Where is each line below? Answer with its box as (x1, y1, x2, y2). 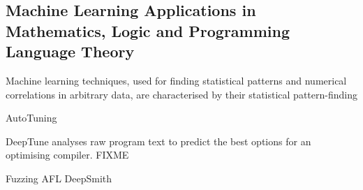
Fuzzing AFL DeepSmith (6, 170, 112, 185)
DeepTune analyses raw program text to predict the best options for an (6, 133, 311, 148)
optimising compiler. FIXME (6, 147, 129, 162)
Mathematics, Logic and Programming (6, 20, 290, 41)
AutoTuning (6, 110, 57, 125)
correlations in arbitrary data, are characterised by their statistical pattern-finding (6, 87, 357, 101)
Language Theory (6, 41, 135, 62)
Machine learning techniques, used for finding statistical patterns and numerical (6, 73, 347, 87)
